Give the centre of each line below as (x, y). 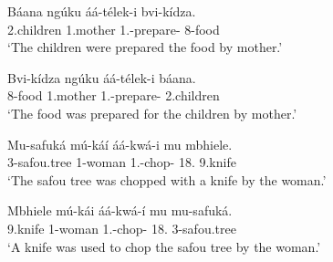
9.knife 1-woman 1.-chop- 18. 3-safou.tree (122, 228)
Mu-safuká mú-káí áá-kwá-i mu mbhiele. (120, 144)
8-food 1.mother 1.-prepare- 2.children (114, 95)
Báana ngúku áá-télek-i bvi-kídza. (102, 11)
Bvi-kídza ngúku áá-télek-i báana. (102, 77)
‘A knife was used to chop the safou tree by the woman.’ (164, 246)
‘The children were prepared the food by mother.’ (145, 47)
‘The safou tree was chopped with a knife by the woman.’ (167, 179)
